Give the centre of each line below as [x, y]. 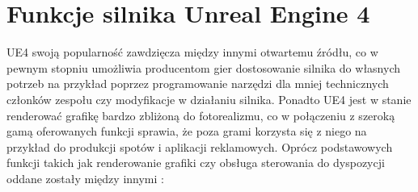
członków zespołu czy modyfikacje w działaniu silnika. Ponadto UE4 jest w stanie [209, 99]
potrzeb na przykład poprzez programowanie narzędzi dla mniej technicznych [198, 83]
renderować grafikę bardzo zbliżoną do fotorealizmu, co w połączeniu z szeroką [201, 115]
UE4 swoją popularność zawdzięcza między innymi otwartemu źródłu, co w [192, 52]
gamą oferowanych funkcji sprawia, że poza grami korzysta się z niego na [187, 131]
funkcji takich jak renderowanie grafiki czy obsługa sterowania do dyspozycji [196, 163]
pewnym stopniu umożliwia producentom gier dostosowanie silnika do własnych [204, 67]
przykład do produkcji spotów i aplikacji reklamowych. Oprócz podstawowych [200, 146]
